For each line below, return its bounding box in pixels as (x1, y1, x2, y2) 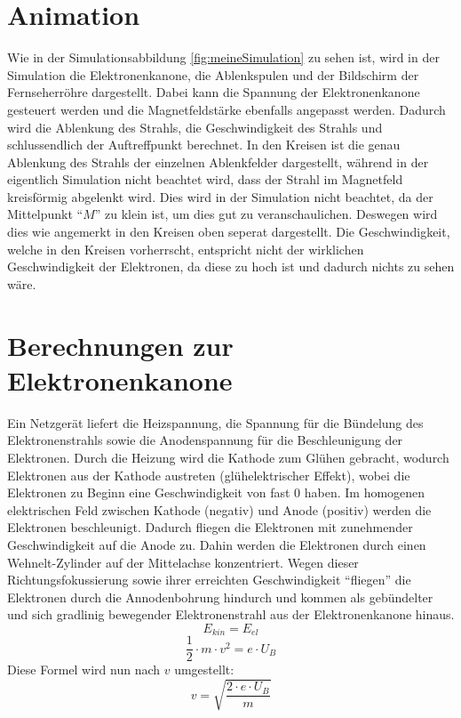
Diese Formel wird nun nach (7, 660, 161, 679)
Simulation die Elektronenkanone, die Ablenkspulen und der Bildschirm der (7, 65, 419, 84)
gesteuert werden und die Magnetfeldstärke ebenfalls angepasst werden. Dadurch (7, 100, 446, 118)
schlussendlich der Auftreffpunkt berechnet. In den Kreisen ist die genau (7, 135, 401, 154)
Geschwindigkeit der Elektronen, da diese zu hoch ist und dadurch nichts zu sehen (7, 257, 455, 276)
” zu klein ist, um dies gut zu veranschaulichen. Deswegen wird (94, 205, 438, 223)
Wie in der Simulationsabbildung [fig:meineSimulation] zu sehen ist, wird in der (7, 48, 440, 67)
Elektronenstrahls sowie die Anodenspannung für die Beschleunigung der (7, 431, 403, 449)
